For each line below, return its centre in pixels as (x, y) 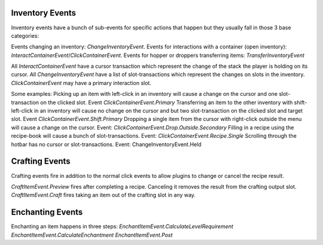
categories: (25, 35)
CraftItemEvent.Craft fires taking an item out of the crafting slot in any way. (103, 195)
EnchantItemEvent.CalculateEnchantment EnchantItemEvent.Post (92, 235)
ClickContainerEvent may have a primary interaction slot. (81, 83)
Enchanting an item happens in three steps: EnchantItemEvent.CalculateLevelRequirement (122, 226)
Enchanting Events (47, 212)
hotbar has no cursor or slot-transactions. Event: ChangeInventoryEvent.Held (106, 144)
